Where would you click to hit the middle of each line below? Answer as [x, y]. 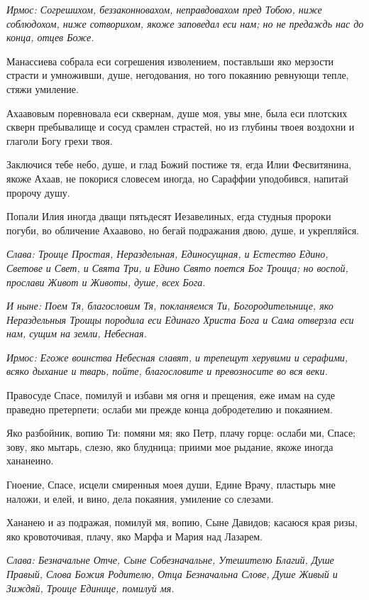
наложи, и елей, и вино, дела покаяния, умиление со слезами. [140, 498]
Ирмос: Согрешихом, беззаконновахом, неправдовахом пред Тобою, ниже [164, 9]
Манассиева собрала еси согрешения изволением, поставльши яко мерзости [170, 61]
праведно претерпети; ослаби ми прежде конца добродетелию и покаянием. [170, 409]
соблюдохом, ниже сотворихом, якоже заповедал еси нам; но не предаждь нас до [185, 23]
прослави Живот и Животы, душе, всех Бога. [106, 282]
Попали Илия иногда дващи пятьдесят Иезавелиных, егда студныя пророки [169, 216]
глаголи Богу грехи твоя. [60, 140]
